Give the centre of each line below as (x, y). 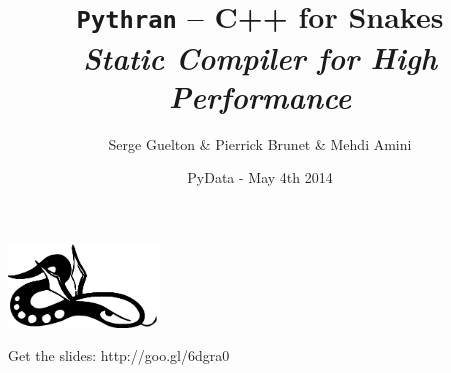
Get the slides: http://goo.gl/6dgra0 (119, 355)
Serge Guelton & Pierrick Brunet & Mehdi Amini (260, 143)
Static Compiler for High (260, 57)
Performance (260, 96)
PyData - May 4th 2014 (260, 177)
